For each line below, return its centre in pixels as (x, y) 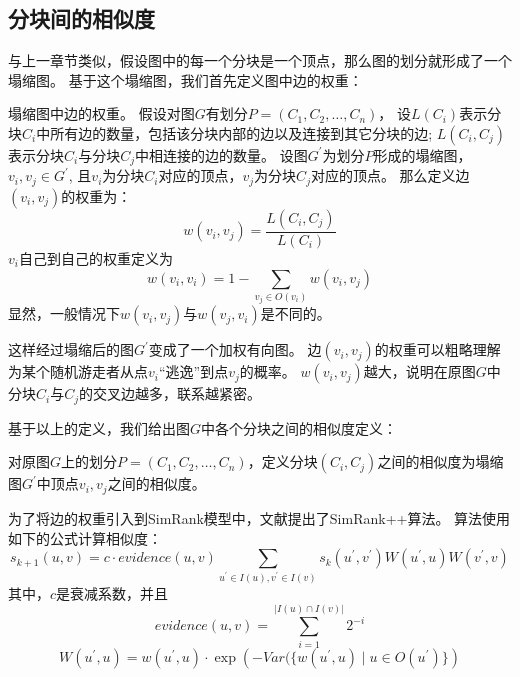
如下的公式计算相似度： (85, 537)
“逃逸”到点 (193, 371)
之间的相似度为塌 (433, 461)
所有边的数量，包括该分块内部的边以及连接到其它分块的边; (241, 132)
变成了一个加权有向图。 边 (235, 349)
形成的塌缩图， (422, 154)
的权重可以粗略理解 (437, 349)
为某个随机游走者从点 (78, 371)
